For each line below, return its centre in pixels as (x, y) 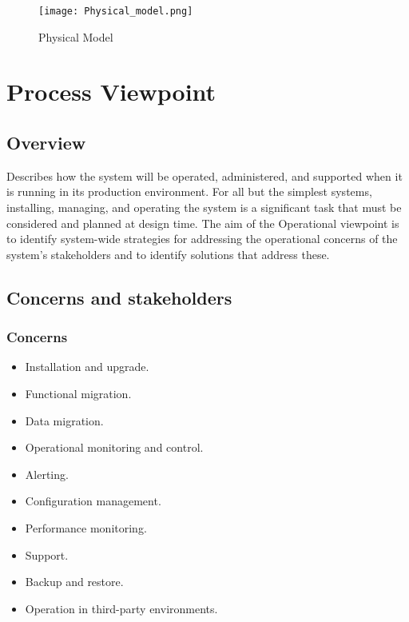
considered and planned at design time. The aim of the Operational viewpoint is (203, 223)
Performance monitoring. (86, 527)
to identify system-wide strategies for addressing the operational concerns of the (202, 239)
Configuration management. (93, 501)
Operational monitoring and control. (114, 447)
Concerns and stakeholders (119, 297)
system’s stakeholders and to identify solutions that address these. (168, 254)
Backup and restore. (74, 582)
